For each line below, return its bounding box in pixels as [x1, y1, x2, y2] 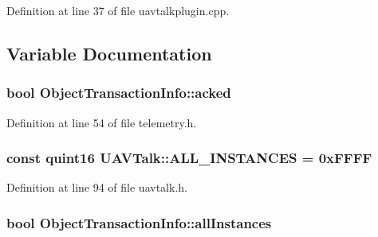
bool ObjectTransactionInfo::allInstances [6, 212, 272, 232]
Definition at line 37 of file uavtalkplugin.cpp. [6, 2, 230, 18]
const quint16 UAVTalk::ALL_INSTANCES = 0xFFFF [6, 148, 372, 168]
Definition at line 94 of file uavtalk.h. [6, 179, 187, 196]
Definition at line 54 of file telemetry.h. [6, 114, 197, 130]
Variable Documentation [6, 41, 212, 65]
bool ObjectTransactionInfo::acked [6, 83, 231, 103]
